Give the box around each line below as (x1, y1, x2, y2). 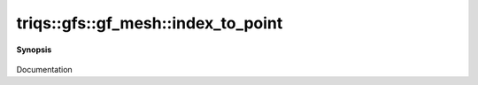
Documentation (16, 64, 73, 74)
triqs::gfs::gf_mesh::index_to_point (16, 13, 283, 33)
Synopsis (16, 44, 52, 55)
